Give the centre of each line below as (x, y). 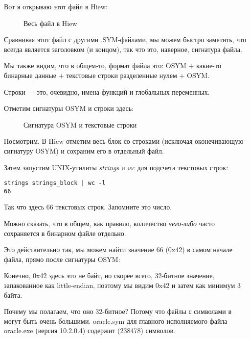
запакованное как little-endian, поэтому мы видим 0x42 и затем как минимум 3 (123, 285)
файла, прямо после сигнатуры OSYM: (62, 259)
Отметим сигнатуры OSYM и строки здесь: (69, 108)
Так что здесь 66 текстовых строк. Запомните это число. (88, 207)
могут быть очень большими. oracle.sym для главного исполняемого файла (116, 321)
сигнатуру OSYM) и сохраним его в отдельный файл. (84, 150)
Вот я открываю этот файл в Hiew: (56, 6)
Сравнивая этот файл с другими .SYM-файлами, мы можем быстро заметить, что (125, 39)
